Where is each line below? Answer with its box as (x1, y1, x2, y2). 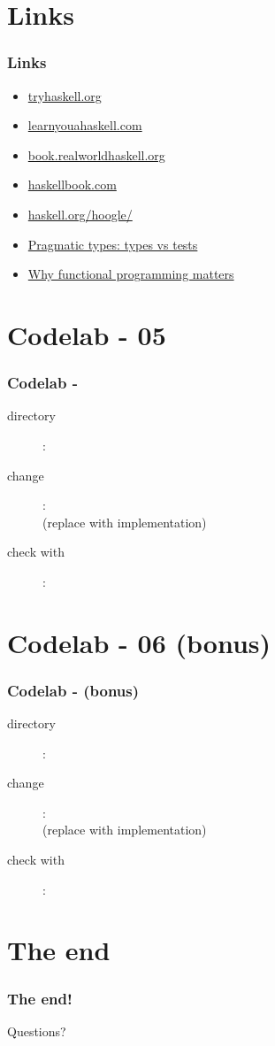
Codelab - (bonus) (7, 679, 140, 701)
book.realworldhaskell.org (27, 145, 165, 164)
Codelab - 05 (7, 316, 166, 352)
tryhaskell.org (27, 86, 102, 104)
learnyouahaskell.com (27, 116, 142, 135)
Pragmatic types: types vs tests (27, 235, 198, 253)
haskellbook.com (27, 175, 117, 194)
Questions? (7, 1021, 66, 1040)
